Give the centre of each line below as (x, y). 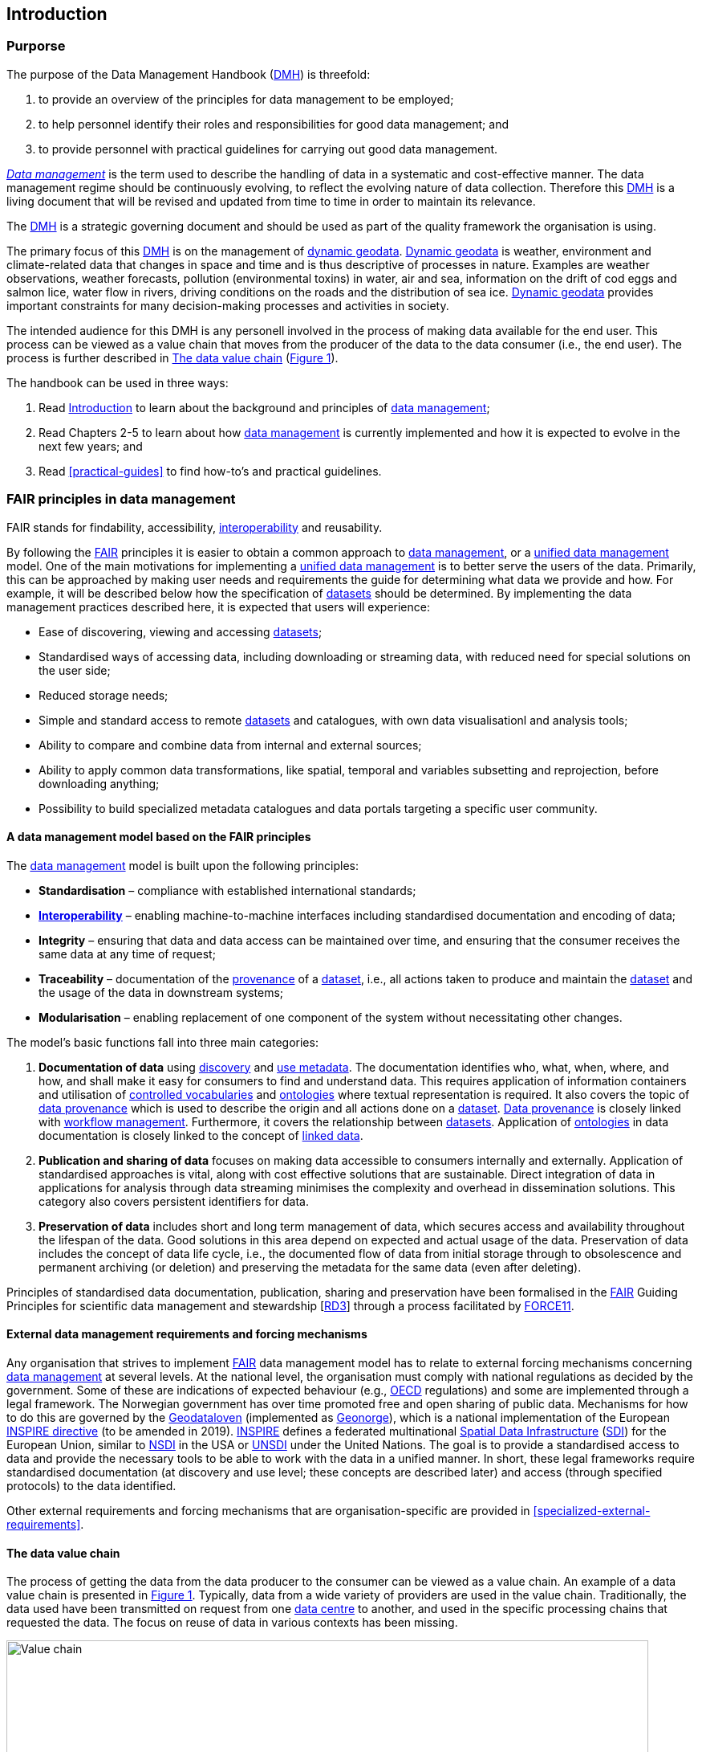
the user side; (75, 670)
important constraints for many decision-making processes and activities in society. (228, 305)
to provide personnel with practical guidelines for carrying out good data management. (268, 149)
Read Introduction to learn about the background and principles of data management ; (264, 407)
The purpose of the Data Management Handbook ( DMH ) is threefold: (189, 74)
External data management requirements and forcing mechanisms (187, 1334)
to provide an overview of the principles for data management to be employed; (246, 99)
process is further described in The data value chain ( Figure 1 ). (172, 357)
